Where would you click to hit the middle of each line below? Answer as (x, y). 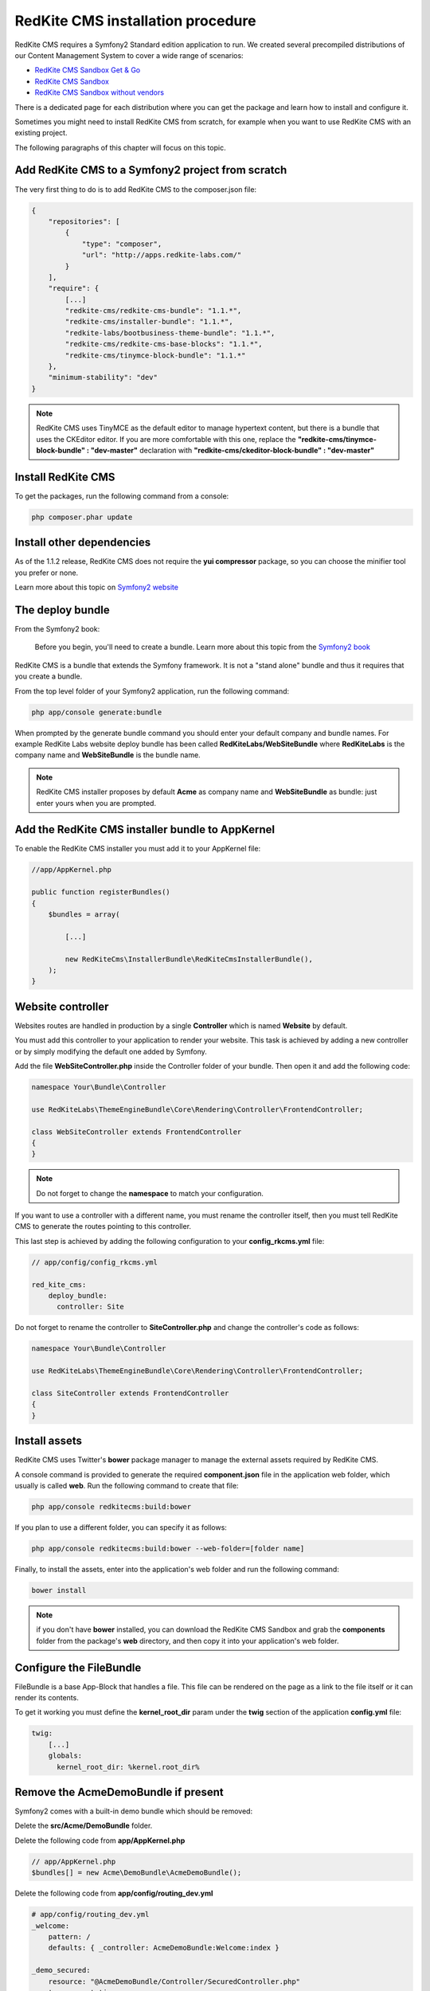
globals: (65, 1756)
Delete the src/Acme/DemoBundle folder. (84, 1826)
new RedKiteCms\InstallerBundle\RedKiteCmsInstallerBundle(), (189, 959)
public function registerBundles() (101, 892)
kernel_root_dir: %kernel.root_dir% (128, 1767)
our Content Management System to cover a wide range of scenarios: (129, 55)
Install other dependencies (83, 543)
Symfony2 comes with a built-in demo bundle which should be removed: (134, 1811)
